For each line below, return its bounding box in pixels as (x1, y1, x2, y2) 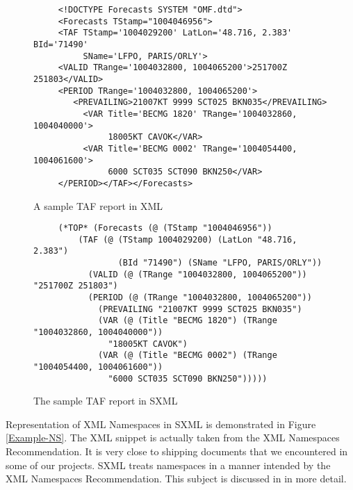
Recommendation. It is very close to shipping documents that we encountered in (6, 444, 348, 459)
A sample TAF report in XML (33, 198, 163, 213)
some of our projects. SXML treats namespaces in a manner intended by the (6, 457, 331, 472)
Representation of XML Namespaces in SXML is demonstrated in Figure (6, 416, 316, 431)
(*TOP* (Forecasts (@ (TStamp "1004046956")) (58, 223, 272, 234)
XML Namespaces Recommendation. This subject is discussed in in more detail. (6, 471, 347, 486)
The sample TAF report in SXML (33, 393, 178, 408)
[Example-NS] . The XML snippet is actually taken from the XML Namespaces (6, 430, 340, 445)
